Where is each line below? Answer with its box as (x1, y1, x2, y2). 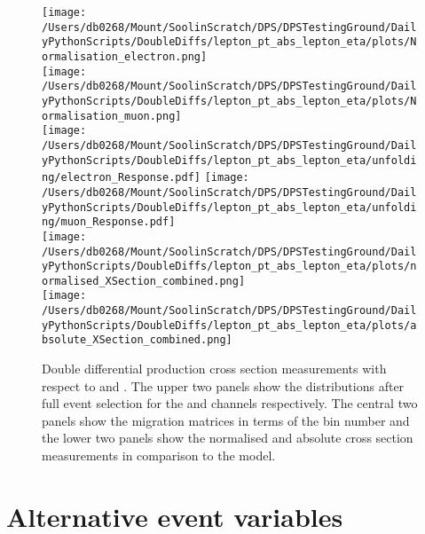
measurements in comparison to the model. (42, 446, 276, 465)
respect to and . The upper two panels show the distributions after (42, 376, 405, 395)
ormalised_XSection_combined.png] (42, 274, 246, 287)
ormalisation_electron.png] (42, 50, 208, 63)
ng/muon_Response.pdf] (42, 216, 176, 229)
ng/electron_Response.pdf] (42, 171, 201, 185)
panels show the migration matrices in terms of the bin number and (42, 411, 410, 429)
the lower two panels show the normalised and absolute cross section (42, 428, 413, 447)
